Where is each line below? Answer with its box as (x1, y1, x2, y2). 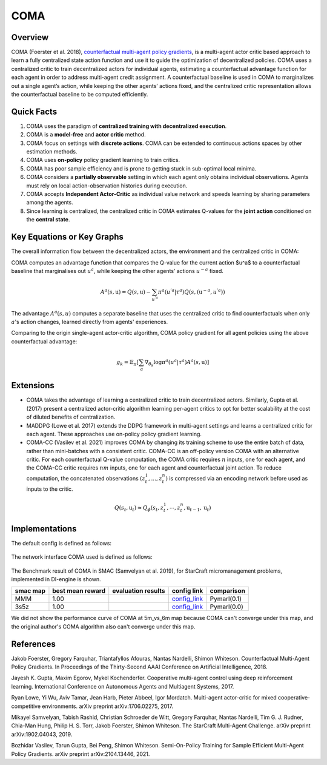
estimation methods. (26, 148, 78, 155)
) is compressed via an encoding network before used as (165, 474, 308, 482)
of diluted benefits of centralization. (26, 413, 116, 421)
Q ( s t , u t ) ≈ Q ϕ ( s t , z (114, 504, 164, 513)
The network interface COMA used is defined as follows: (11, 553, 153, 561)
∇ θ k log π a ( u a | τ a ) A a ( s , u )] (144, 358, 210, 368)
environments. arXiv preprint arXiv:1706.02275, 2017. (42, 703, 174, 710)
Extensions (11, 380, 54, 391)
